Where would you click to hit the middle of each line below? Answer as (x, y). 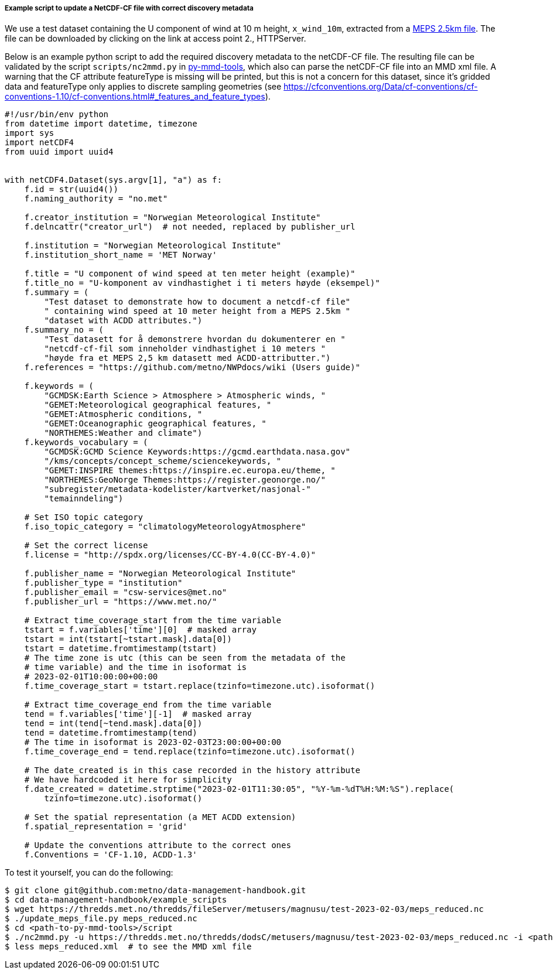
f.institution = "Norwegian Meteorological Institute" (153, 246)
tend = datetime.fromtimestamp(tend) (111, 733)
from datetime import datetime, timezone (101, 124)
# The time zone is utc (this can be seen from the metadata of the (185, 658)
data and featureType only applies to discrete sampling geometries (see (143, 87)
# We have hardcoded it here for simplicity (128, 780)
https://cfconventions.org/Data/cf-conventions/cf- (381, 87)
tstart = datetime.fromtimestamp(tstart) (121, 649)
